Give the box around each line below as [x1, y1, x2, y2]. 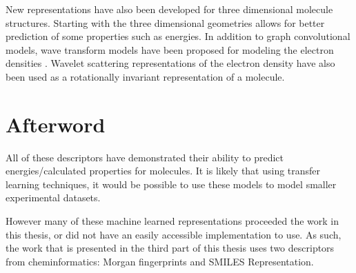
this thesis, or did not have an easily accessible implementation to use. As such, [6, 227, 342, 241]
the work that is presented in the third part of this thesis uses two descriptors [6, 241, 335, 255]
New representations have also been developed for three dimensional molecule [6, 2, 333, 16]
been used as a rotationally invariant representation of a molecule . [6, 69, 285, 83]
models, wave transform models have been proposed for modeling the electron [6, 42, 334, 57]
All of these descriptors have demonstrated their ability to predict [6, 150, 284, 164]
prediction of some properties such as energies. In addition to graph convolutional [6, 29, 350, 43]
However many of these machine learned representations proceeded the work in [6, 214, 339, 228]
